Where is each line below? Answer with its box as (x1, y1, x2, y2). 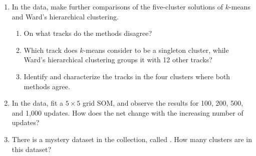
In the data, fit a (12, 98, 64, 108)
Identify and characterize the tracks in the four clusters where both (24, 71, 230, 81)
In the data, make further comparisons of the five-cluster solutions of (12, 1, 223, 11)
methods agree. (24, 81, 70, 91)
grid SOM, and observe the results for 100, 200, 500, (82, 98, 243, 108)
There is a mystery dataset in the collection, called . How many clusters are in (12, 134, 252, 144)
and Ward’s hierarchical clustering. (12, 11, 119, 21)
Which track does (24, 44, 78, 55)
